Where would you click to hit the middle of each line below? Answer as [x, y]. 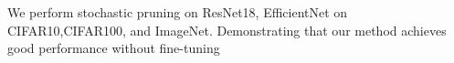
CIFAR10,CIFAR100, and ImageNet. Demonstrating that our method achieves [227, 30]
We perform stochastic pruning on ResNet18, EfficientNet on [178, 12]
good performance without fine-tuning [114, 48]
